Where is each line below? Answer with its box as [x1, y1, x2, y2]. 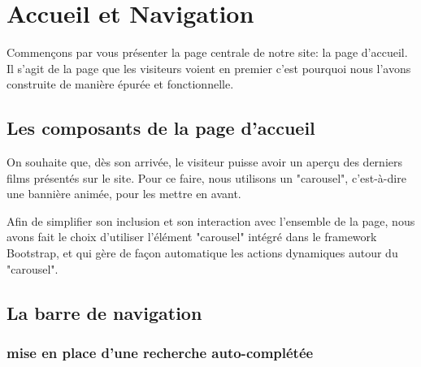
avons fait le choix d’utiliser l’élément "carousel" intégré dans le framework [7, 228, 377, 245]
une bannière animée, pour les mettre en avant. [7, 185, 241, 202]
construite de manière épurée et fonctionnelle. [7, 76, 234, 93]
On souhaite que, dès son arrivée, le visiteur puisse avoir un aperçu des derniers [7, 153, 402, 171]
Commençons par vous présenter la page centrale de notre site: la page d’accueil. [7, 44, 408, 61]
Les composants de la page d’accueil [7, 115, 315, 140]
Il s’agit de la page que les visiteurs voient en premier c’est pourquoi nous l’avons [7, 59, 411, 76]
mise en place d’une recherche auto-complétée [7, 342, 314, 362]
